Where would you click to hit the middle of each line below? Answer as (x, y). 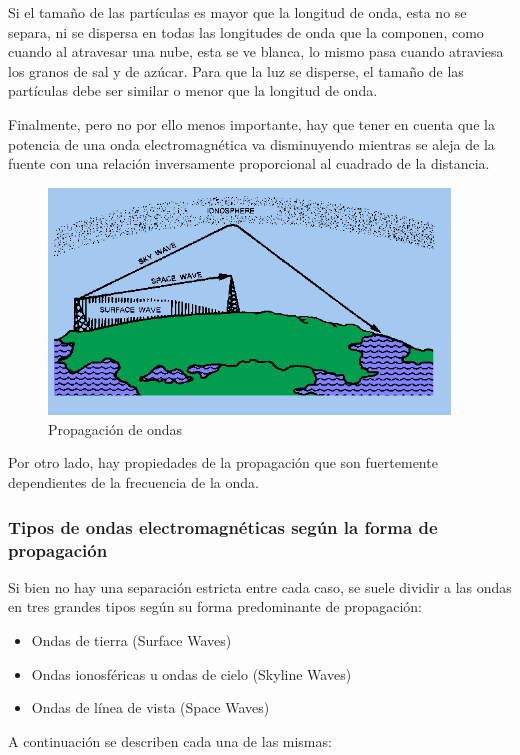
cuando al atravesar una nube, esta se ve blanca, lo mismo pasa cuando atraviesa (256, 51)
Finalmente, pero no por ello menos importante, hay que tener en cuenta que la (251, 123)
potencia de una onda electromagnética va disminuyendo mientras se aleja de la (251, 143)
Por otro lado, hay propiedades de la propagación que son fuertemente (223, 462)
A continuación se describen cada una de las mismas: (170, 740)
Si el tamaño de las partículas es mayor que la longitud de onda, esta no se (237, 12)
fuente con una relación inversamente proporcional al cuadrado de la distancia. (249, 163)
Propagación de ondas (115, 428)
